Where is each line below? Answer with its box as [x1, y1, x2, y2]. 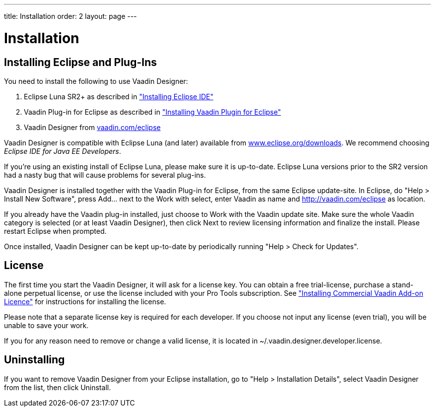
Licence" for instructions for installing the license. [4, 297, 166, 306]
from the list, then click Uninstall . [4, 383, 111, 392]
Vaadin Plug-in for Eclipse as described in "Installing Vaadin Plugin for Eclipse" [24, 107, 281, 116]
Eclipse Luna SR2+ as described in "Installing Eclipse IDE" [24, 92, 214, 101]
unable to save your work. [4, 321, 89, 330]
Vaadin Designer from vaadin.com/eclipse [24, 123, 161, 132]
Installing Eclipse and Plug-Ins [4, 56, 157, 68]
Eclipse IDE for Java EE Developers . [4, 146, 121, 155]
